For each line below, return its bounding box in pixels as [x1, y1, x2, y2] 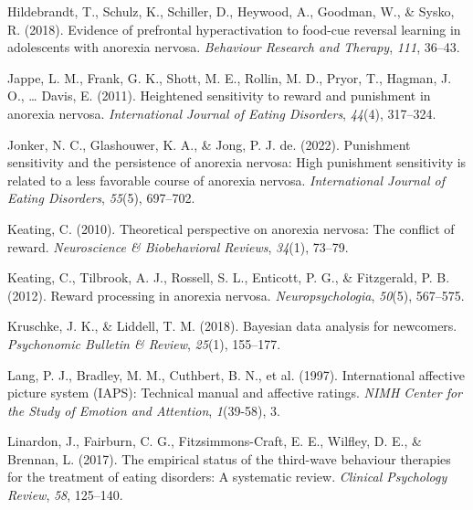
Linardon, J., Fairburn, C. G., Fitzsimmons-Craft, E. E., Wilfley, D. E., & [7, 431, 422, 451]
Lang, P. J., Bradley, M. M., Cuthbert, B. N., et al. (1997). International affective [7, 365, 465, 384]
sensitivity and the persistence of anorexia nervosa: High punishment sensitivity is [7, 153, 467, 172]
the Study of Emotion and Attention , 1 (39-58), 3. [7, 400, 280, 420]
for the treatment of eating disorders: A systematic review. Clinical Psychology [7, 467, 447, 486]
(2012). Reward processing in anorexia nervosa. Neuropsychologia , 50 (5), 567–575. [7, 285, 465, 304]
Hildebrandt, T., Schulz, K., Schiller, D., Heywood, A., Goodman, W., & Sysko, [7, 2, 455, 20]
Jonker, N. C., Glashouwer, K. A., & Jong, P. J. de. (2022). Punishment [7, 134, 411, 154]
